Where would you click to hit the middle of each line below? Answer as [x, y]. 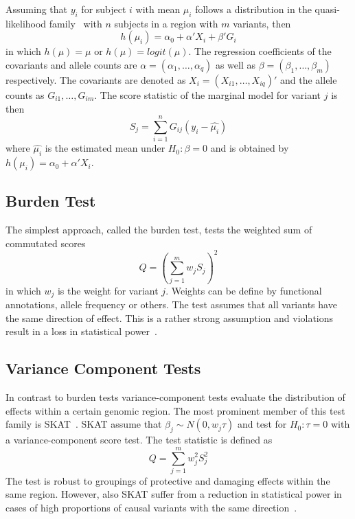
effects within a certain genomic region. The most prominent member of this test [175, 410]
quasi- [327, 9]
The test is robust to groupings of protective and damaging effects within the [168, 480]
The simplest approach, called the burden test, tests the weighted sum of [159, 230]
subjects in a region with [166, 23]
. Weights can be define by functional [244, 290]
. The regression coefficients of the [260, 51]
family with [76, 23]
